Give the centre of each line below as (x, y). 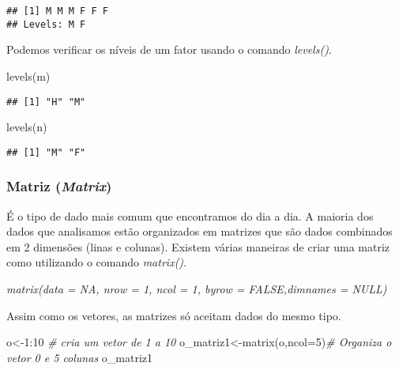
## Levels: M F (46, 24)
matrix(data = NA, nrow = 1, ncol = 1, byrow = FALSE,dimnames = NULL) (197, 289)
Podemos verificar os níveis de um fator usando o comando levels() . (169, 49)
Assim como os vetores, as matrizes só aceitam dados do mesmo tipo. (174, 315)
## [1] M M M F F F (57, 11)
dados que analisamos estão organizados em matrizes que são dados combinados (199, 231)
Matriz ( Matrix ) (59, 186)
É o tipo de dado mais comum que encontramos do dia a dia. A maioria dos (190, 215)
